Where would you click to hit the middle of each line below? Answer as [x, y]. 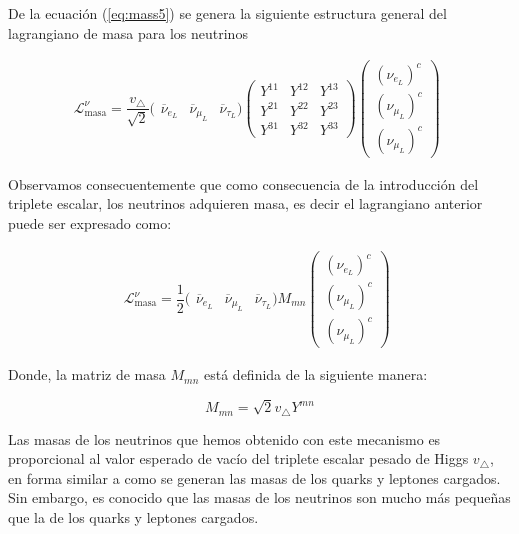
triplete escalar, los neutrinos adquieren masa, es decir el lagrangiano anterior [245, 203]
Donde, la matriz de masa [87, 374]
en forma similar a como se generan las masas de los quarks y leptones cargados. [254, 477]
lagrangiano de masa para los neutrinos [128, 32]
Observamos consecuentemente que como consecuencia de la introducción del [243, 183]
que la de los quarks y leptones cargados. [133, 516]
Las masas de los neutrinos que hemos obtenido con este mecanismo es [224, 438]
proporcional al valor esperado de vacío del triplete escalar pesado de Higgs [238, 458]
